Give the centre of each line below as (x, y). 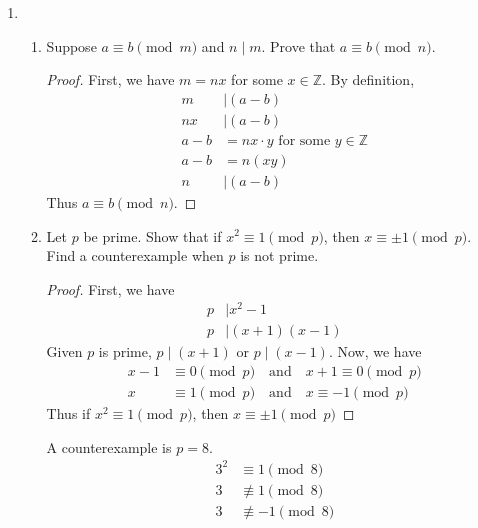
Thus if (68, 413)
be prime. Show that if (152, 235)
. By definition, (368, 79)
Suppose (71, 45)
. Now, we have (375, 351)
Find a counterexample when (135, 255)
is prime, (125, 351)
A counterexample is (109, 446)
